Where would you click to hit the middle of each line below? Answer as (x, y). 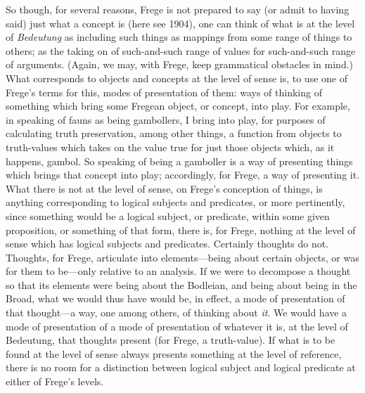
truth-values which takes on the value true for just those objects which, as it (170, 147)
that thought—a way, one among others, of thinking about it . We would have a (177, 313)
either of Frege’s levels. (55, 381)
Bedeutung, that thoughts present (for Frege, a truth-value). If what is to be (171, 340)
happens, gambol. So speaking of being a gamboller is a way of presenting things (179, 161)
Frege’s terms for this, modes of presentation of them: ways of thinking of (164, 92)
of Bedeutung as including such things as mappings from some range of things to (179, 37)
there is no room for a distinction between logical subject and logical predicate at (181, 367)
